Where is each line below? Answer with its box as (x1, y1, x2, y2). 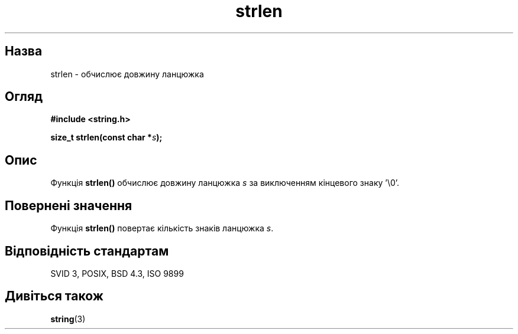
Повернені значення (5, 198, 132, 213)
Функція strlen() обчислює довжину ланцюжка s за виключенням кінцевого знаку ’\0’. (50, 178, 400, 188)
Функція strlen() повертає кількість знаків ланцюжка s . (50, 223, 274, 234)
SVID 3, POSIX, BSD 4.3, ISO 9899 (50, 268, 184, 279)
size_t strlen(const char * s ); (50, 132, 163, 143)
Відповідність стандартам (5, 243, 169, 258)
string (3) (50, 313, 86, 324)
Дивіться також (5, 289, 103, 304)
